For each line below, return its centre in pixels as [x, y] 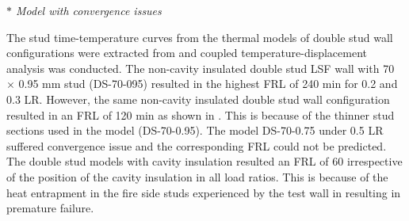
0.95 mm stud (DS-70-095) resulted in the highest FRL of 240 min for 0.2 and [208, 84]
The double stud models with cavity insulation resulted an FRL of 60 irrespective [204, 161]
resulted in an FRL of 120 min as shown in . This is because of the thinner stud [201, 114]
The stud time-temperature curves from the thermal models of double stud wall [200, 37]
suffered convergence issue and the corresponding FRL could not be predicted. [197, 145]
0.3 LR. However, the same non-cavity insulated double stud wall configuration [198, 99]
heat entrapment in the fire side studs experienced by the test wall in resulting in [204, 192]
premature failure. [50, 208]
